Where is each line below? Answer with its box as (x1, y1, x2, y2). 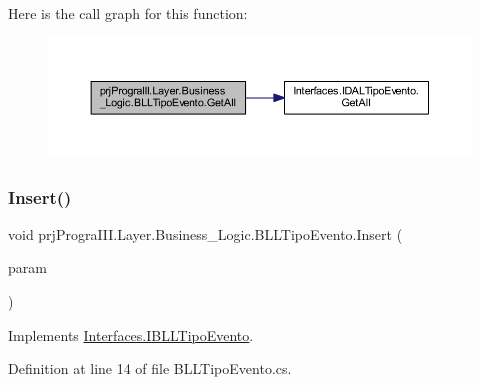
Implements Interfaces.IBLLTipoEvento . (8, 324, 254, 345)
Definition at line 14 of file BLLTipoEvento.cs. (8, 358, 292, 379)
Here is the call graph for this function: (8, 3, 248, 23)
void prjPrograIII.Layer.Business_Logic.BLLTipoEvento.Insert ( (8, 223, 403, 244)
